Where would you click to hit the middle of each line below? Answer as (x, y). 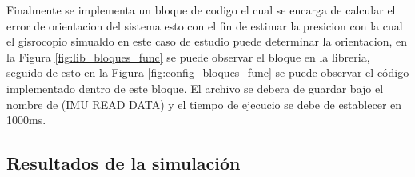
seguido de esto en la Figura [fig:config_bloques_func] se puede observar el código (208, 72)
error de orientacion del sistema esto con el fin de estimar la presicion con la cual (205, 25)
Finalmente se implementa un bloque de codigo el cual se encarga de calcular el (201, 10)
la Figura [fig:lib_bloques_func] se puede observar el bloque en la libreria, (188, 56)
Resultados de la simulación (124, 163)
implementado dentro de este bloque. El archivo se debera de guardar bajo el (195, 88)
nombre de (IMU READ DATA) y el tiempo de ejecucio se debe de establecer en (204, 104)
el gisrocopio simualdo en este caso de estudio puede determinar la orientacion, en (207, 41)
